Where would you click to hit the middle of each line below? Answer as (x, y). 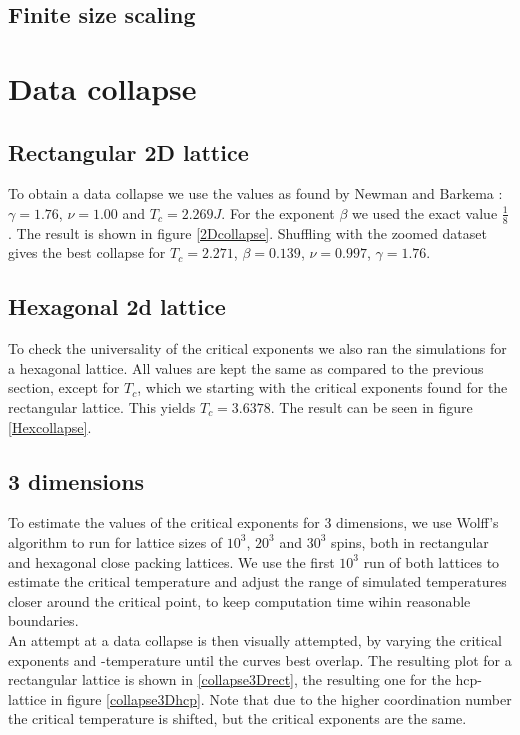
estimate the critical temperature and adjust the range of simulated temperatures (257, 581)
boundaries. (43, 620)
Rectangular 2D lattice (128, 151)
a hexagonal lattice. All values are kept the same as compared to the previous (246, 367)
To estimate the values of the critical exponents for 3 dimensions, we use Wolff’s (253, 522)
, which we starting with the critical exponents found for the (322, 387)
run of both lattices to (431, 561)
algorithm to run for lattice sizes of (115, 541)
